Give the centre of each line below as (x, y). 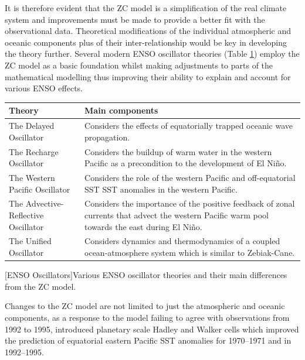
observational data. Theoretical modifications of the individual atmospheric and (148, 31)
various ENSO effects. (44, 88)
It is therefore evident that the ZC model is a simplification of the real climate (146, 8)
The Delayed (32, 126)
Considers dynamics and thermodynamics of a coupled (182, 241)
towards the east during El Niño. (143, 226)
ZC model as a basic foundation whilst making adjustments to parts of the (139, 65)
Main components (121, 110)
